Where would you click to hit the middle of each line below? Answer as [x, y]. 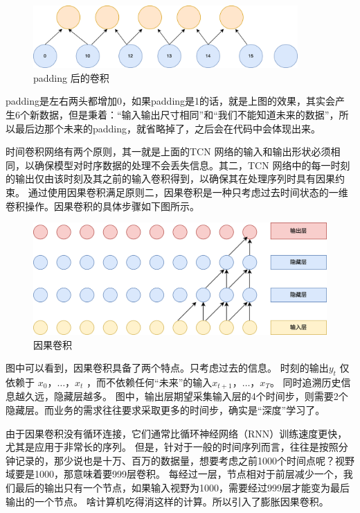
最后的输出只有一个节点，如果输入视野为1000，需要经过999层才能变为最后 [182, 487]
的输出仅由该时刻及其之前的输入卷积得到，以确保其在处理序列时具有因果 [170, 179]
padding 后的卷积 [71, 77]
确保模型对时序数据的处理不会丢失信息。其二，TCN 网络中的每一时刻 [192, 165]
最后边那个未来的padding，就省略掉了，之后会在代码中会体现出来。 [168, 128]
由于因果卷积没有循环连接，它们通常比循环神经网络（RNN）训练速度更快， [177, 433]
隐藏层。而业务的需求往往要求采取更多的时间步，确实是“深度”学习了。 [165, 410]
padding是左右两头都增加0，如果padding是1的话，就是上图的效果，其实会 [171, 101]
